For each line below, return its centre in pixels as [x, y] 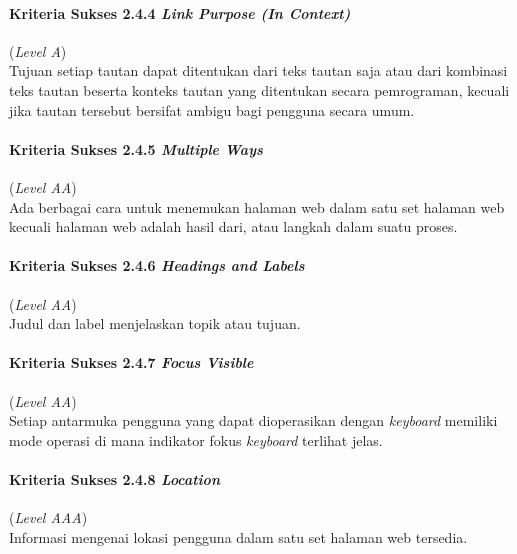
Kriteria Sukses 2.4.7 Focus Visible [131, 362]
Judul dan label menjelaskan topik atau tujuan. [155, 323]
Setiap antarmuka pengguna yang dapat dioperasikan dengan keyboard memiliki [253, 420]
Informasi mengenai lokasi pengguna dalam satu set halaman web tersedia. [238, 536]
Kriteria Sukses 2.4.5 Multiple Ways [136, 148]
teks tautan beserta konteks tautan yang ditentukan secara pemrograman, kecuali [259, 89]
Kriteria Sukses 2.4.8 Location [114, 478]
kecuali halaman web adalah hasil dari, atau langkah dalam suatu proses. [233, 226]
